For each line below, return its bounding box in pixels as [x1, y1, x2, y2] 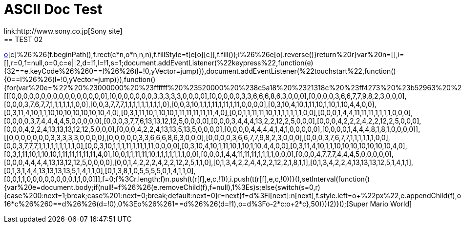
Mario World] [370, 199, 412, 208]
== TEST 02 [4, 35, 43, 43]
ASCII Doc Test [4, 1, 103, 18]
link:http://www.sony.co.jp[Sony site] [4, 26, 123, 35]
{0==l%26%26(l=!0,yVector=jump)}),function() [4, 75, 156, 83]
